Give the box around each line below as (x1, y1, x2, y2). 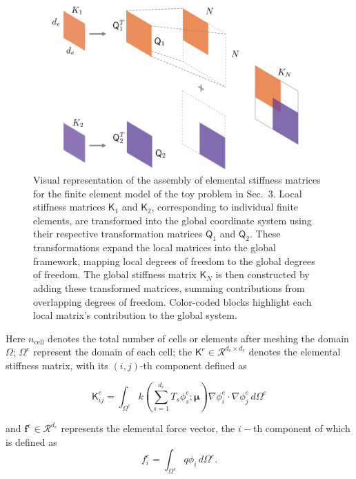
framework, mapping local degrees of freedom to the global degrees (33, 253, 315, 268)
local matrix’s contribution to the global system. (33, 308, 237, 322)
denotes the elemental (248, 344, 341, 359)
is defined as (6, 434, 57, 449)
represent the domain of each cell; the (33, 344, 192, 359)
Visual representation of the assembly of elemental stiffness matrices (33, 173, 321, 187)
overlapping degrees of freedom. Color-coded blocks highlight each (33, 294, 312, 309)
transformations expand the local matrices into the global (33, 240, 276, 255)
